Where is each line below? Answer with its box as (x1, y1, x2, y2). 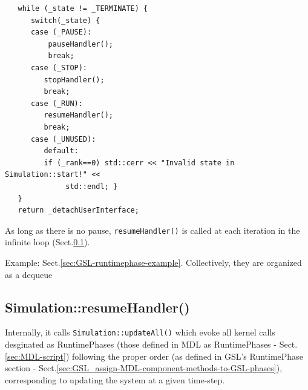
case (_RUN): (30, 99, 83, 108)
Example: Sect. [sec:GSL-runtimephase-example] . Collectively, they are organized (5, 256, 302, 268)
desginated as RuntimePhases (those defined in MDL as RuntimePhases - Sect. (5, 337, 298, 350)
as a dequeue (5, 268, 53, 280)
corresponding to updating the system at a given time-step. (5, 373, 225, 386)
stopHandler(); (44, 75, 105, 84)
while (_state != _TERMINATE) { (18, 4, 148, 13)
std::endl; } (65, 182, 118, 191)
